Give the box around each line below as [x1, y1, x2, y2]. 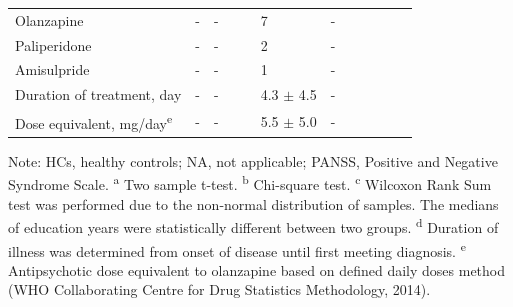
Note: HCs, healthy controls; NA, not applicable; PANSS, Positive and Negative [8, 150, 498, 171]
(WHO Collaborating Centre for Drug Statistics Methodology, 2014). [8, 279, 431, 300]
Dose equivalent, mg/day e [15, 110, 173, 133]
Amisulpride [15, 59, 90, 80]
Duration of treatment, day [15, 84, 182, 105]
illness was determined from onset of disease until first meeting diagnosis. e [8, 237, 466, 261]
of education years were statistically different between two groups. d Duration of [8, 214, 499, 237]
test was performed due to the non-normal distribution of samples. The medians [8, 193, 499, 214]
